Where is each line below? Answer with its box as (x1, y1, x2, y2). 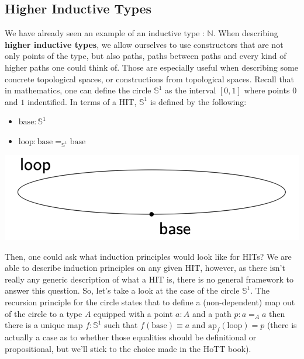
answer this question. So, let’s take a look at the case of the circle (5, 284, 240, 297)
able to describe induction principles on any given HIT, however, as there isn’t (5, 262, 285, 274)
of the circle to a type (5, 307, 82, 319)
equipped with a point (94, 307, 173, 319)
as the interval (165, 84, 216, 96)
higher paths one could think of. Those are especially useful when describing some (5, 61, 298, 73)
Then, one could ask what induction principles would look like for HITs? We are (5, 250, 292, 262)
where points (244, 84, 290, 96)
